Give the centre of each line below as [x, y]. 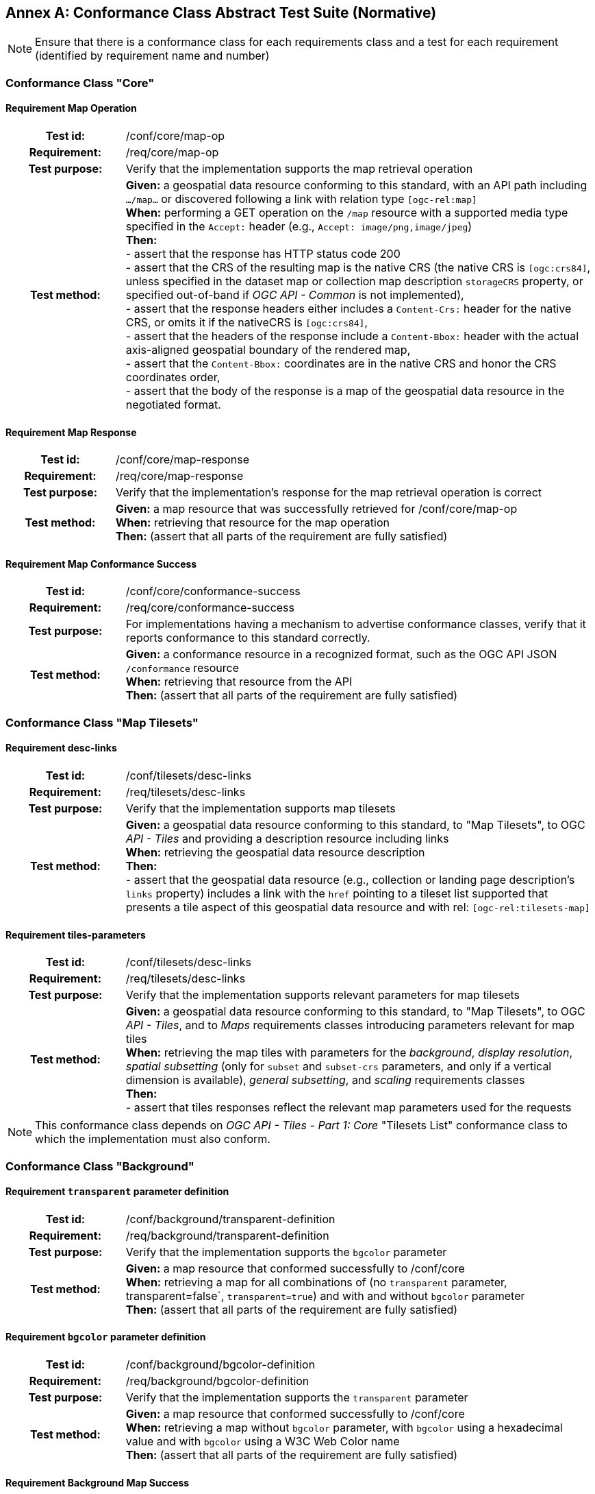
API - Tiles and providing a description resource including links [287, 839]
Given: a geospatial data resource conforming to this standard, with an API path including [356, 185]
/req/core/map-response [180, 476]
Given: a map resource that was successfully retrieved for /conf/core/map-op [317, 509]
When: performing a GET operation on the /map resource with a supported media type [347, 213]
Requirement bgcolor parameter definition [106, 1337]
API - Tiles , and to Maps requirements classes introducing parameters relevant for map [350, 1025]
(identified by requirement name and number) [152, 56]
